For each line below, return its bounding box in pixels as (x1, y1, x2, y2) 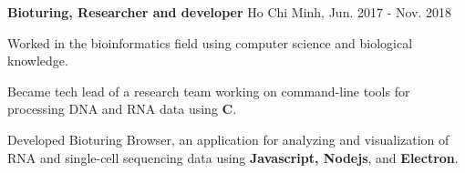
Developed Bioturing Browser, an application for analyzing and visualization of (7, 129, 449, 148)
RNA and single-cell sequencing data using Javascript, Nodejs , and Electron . (7, 148, 459, 167)
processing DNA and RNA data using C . (7, 99, 237, 118)
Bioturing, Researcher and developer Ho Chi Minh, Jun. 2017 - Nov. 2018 (7, 3, 452, 21)
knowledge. (7, 51, 68, 70)
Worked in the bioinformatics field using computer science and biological (7, 33, 413, 52)
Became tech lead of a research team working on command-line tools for (7, 81, 410, 100)
